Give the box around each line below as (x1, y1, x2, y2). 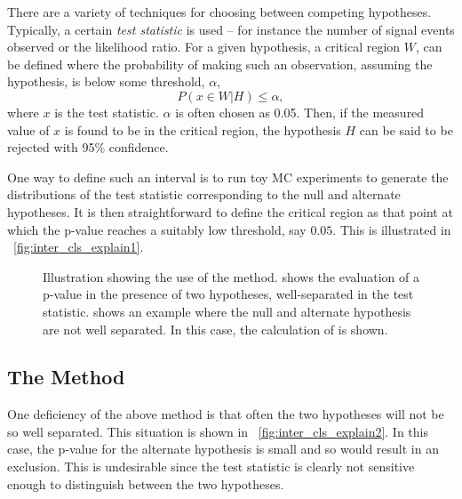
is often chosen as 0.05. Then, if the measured (175, 102, 425, 121)
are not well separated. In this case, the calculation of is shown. (43, 319, 388, 338)
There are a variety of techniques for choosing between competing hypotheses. (7, 3, 432, 20)
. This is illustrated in (332, 220, 451, 238)
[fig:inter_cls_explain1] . (13, 237, 144, 256)
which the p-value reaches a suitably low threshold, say (7, 220, 307, 238)
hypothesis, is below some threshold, (7, 72, 205, 91)
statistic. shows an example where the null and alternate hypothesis (43, 302, 411, 320)
